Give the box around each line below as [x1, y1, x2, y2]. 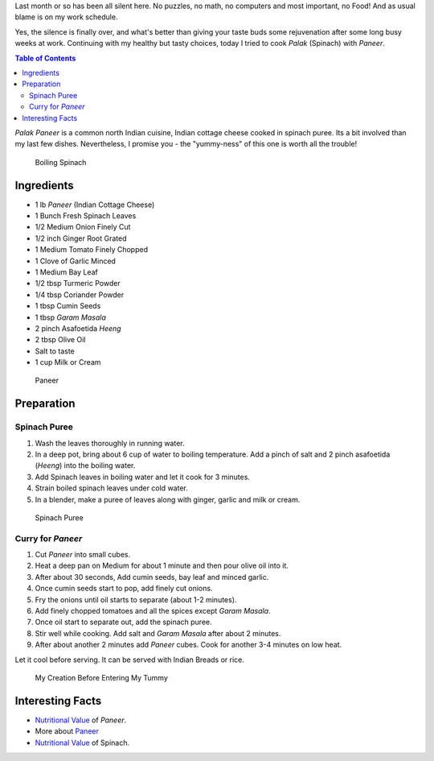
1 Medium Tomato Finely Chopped [35, 245, 149, 254]
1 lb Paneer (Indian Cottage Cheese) [35, 200, 155, 209]
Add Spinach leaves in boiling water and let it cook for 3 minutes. [35, 472, 251, 482]
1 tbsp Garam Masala [35, 312, 106, 322]
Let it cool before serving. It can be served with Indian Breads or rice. [14, 655, 245, 664]
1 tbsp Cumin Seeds [35, 301, 101, 311]
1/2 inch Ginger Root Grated [35, 234, 128, 243]
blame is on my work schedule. [14, 12, 118, 22]
